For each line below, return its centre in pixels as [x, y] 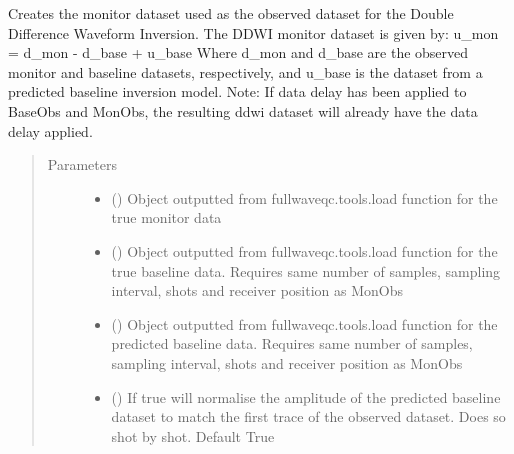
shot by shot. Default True [193, 435]
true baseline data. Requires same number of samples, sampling [306, 270]
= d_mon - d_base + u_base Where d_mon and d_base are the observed [238, 52]
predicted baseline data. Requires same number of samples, [292, 343]
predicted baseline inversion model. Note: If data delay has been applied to [237, 91]
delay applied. [50, 130]
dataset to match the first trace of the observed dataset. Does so [308, 416]
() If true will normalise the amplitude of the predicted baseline [306, 396]
